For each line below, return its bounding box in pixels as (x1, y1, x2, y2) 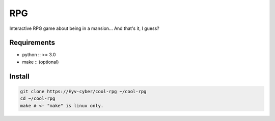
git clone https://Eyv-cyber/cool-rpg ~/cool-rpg (20, 89, 147, 94)
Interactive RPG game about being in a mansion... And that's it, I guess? (9, 25, 160, 31)
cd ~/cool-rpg (20, 96, 56, 101)
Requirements (9, 38, 56, 47)
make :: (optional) (22, 59, 59, 65)
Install (9, 72, 30, 80)
